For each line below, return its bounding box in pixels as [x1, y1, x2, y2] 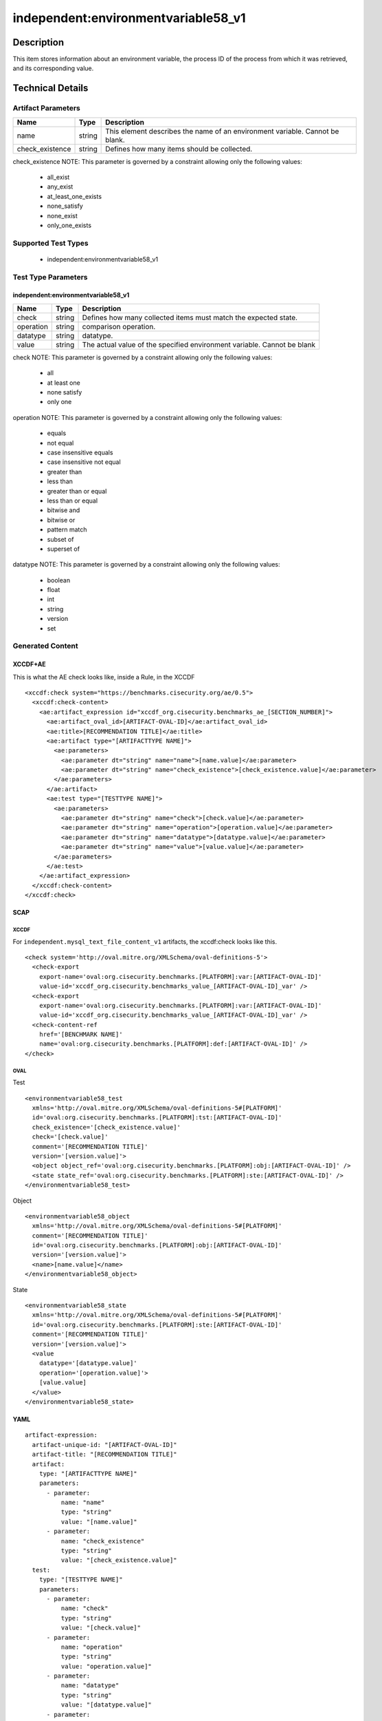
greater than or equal [47, 487, 107, 495]
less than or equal [47, 496, 98, 505]
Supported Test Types [12, 238, 89, 248]
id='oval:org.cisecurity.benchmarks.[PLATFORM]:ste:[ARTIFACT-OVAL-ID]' [32, 1320, 282, 1329]
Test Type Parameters [12, 272, 88, 282]
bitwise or [47, 516, 76, 524]
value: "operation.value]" [60, 1662, 153, 1670]
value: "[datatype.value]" [60, 1701, 153, 1709]
